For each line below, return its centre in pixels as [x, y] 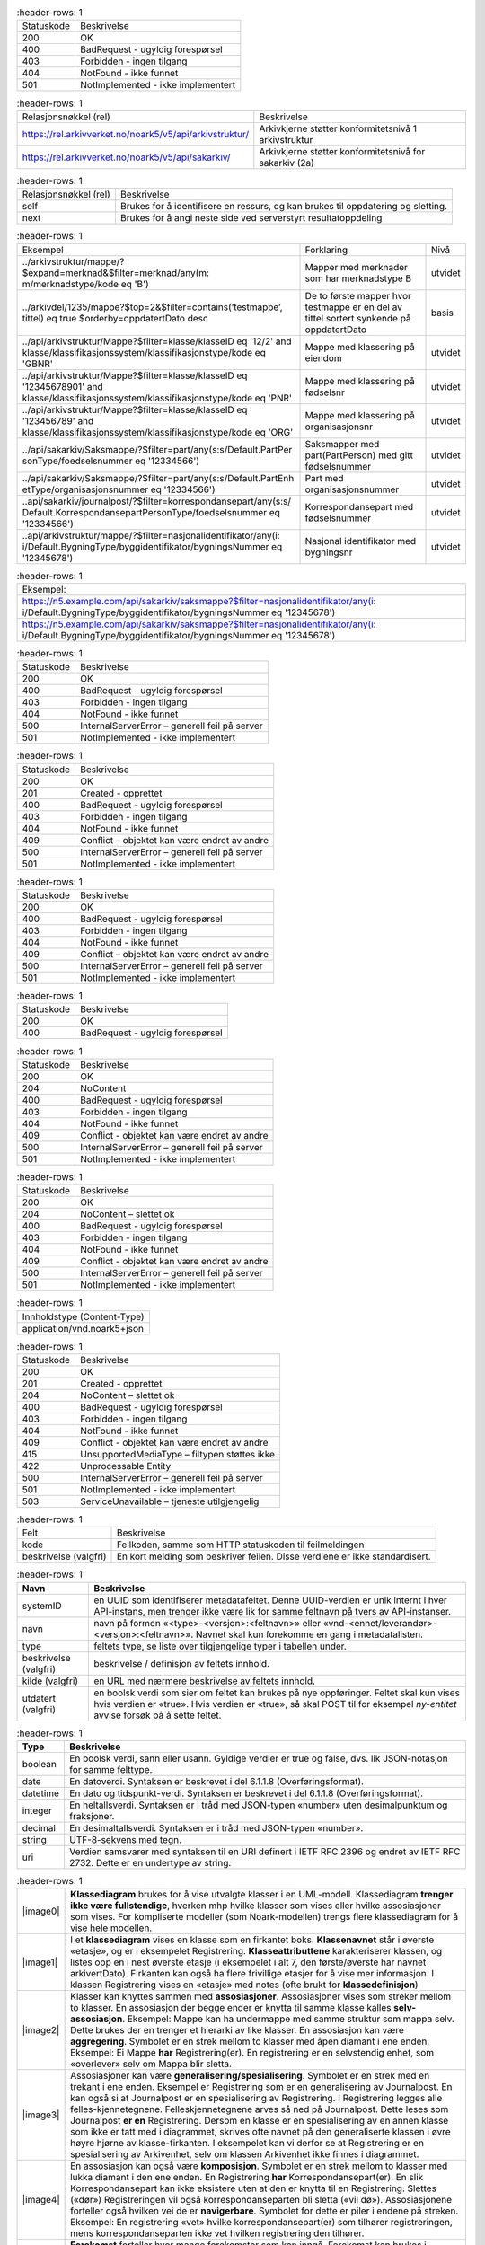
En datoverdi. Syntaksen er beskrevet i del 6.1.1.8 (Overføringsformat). [216, 1781]
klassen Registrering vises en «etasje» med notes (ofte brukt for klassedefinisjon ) [244, 1985]
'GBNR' [38, 364]
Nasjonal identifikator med [361, 541]
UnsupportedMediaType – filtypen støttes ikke [178, 1454]
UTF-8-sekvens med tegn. [125, 1840]
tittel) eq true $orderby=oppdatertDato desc [115, 318]
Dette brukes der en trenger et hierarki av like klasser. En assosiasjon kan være [237, 2030]
